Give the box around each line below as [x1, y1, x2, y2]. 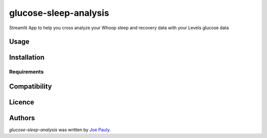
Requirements [9, 68, 44, 75]
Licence [9, 98, 35, 106]
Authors [9, 114, 35, 122]
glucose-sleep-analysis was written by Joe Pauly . [9, 127, 111, 133]
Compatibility [9, 82, 52, 91]
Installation [9, 53, 44, 62]
